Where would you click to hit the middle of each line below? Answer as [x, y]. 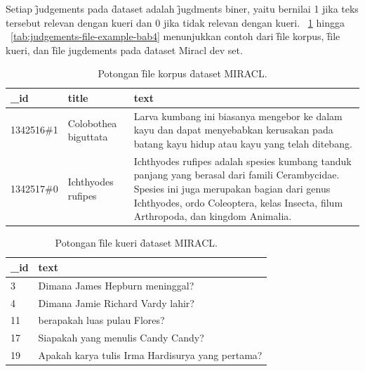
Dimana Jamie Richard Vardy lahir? [116, 302]
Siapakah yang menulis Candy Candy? [121, 338]
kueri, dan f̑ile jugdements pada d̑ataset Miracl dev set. [124, 50]
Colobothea [92, 123]
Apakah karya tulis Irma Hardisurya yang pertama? [150, 355]
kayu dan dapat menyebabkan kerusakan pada [233, 130]
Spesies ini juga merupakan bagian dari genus [232, 189]
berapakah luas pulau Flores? [101, 320]
